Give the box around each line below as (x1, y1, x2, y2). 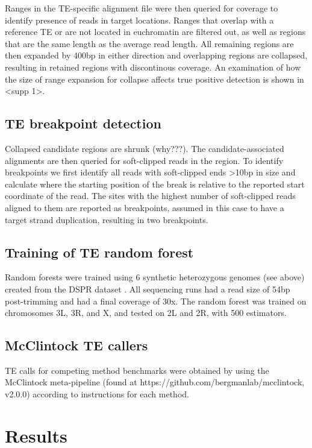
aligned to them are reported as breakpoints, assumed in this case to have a (5, 201, 284, 213)
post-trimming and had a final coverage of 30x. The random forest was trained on (5, 294, 307, 307)
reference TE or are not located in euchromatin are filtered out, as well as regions (5, 25, 306, 38)
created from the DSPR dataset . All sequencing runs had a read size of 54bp (5, 282, 290, 295)
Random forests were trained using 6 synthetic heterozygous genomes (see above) (5, 271, 305, 283)
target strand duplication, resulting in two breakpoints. (5, 213, 208, 226)
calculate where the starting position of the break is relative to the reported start (5, 177, 305, 190)
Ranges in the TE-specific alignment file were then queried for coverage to (5, 2, 278, 14)
